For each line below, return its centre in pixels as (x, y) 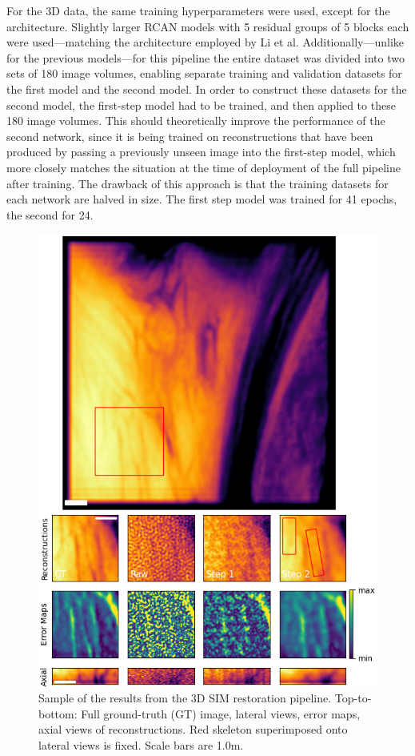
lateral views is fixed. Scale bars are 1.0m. (141, 745)
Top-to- (353, 698)
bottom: (58, 713)
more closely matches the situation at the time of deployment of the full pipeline (204, 167)
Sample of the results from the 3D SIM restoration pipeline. (185, 698)
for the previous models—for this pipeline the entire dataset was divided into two (206, 57)
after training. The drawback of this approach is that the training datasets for (198, 183)
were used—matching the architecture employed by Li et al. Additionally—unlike (205, 42)
